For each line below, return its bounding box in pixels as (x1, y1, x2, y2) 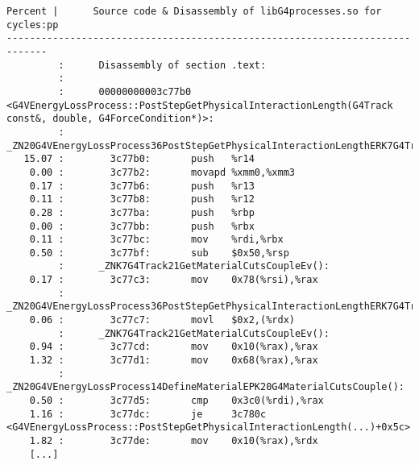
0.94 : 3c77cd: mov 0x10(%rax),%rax (29, 341, 318, 353)
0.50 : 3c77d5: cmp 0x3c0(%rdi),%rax (29, 395, 324, 407)
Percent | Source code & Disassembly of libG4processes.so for (6, 6, 382, 17)
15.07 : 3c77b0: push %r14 (23, 153, 255, 165)
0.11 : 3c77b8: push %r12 (29, 193, 255, 206)
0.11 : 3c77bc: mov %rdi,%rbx (29, 234, 284, 246)
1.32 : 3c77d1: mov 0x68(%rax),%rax (29, 355, 318, 367)
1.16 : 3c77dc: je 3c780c (29, 408, 267, 420)
